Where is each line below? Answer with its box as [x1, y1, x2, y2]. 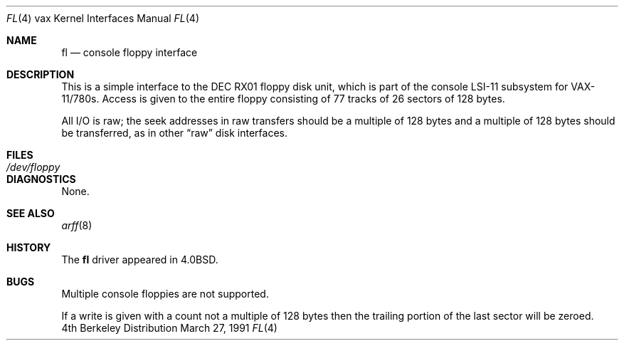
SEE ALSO [6, 207, 55, 219]
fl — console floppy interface [61, 46, 198, 58]
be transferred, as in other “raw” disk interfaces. [61, 127, 288, 139]
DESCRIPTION [6, 68, 75, 80]
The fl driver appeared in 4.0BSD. [61, 253, 218, 266]
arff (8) [61, 219, 92, 231]
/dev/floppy [6, 161, 60, 173]
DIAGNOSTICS [6, 173, 76, 185]
